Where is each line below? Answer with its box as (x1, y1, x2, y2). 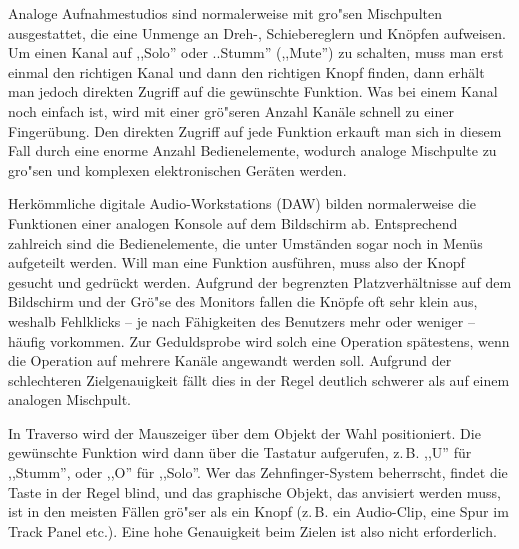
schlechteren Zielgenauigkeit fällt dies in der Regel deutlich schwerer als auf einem (8, 369, 510, 390)
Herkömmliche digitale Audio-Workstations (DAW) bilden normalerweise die (8, 193, 477, 214)
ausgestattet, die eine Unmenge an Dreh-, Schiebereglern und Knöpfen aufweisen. (8, 22, 506, 43)
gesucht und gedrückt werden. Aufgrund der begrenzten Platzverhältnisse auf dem (8, 271, 512, 292)
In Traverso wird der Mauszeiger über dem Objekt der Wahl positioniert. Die (8, 422, 481, 443)
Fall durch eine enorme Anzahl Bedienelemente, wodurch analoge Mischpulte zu (8, 140, 497, 161)
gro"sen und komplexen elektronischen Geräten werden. (8, 159, 347, 180)
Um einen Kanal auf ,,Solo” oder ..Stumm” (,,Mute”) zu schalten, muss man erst (8, 42, 504, 63)
